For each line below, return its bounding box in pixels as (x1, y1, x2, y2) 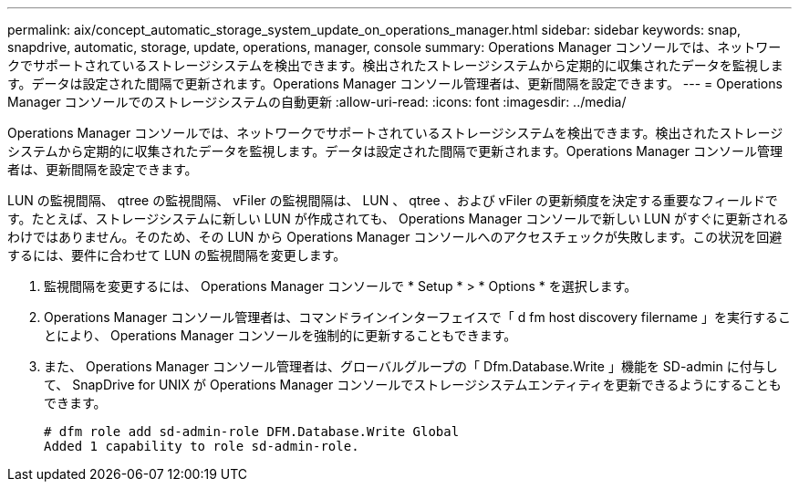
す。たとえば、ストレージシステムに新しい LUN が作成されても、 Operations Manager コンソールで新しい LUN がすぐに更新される (7, 211, 789, 226)
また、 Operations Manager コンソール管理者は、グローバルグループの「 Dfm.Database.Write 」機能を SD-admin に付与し (44, 359, 778, 374)
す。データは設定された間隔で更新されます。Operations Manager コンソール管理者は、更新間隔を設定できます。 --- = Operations (7, 76, 783, 91)
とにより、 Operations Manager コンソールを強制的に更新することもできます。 (44, 328, 517, 343)
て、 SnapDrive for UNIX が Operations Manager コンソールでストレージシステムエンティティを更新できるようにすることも (44, 377, 782, 392)
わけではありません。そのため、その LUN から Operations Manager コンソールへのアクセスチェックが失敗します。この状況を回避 (7, 229, 783, 244)
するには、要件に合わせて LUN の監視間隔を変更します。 (7, 247, 347, 263)
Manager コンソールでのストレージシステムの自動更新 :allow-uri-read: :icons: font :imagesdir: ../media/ (7, 94, 627, 109)
